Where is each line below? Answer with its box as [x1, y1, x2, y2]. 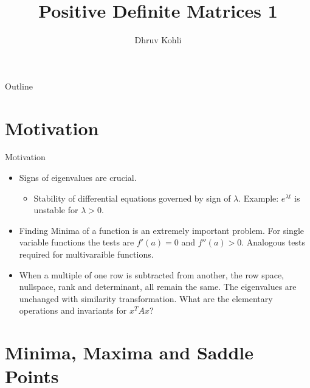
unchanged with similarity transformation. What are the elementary [19, 292, 273, 305]
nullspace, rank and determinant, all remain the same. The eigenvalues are [19, 280, 297, 293]
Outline [5, 79, 33, 92]
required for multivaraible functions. [19, 248, 154, 260]
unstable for [33, 203, 78, 216]
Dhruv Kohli [134, 34, 182, 46]
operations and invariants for [19, 304, 127, 317]
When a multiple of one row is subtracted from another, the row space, [19, 268, 284, 281]
